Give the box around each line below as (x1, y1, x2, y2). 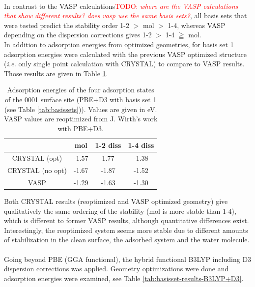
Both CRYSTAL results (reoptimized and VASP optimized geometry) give (4, 196, 228, 206)
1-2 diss (95, 140, 121, 150)
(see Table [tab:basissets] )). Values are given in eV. (4, 104, 157, 114)
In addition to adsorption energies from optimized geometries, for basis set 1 (4, 39, 234, 49)
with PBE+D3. (57, 123, 104, 133)
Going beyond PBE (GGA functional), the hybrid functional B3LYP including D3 (4, 254, 252, 264)
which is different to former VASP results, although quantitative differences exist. (4, 215, 249, 226)
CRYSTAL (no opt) (7, 165, 67, 175)
